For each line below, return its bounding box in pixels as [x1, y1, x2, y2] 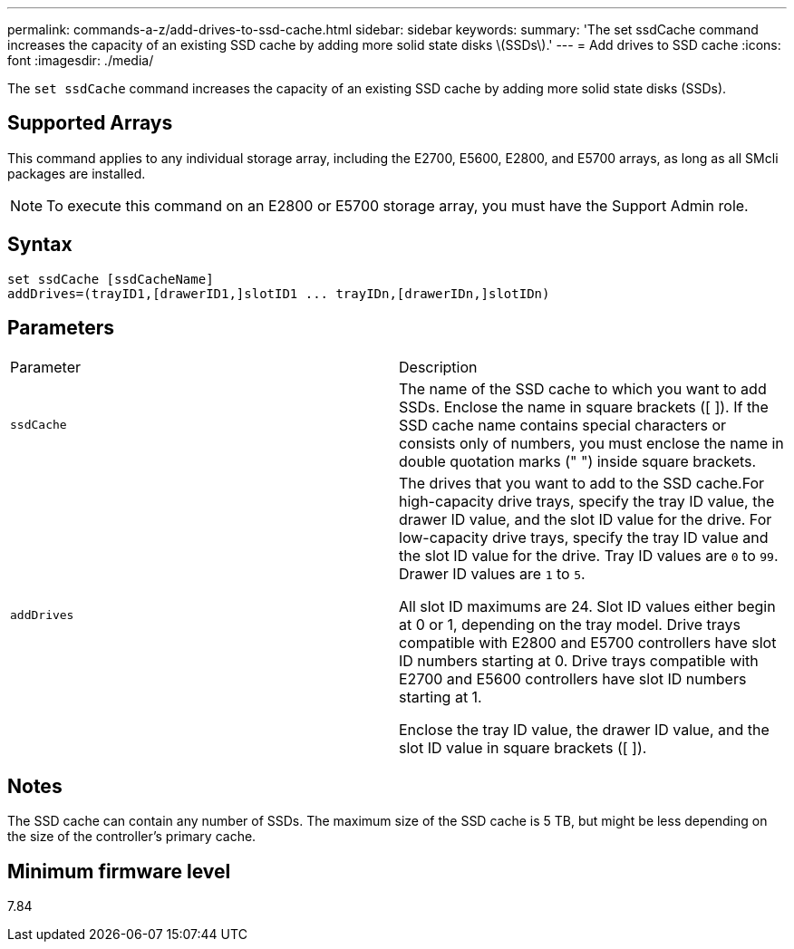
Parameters [7, 316, 114, 340]
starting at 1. [399, 687, 482, 706]
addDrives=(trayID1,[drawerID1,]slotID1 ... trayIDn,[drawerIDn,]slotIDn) [7, 286, 550, 301]
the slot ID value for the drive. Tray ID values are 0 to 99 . [399, 546, 779, 565]
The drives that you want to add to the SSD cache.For [399, 473, 765, 492]
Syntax [7, 233, 73, 257]
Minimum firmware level [7, 859, 231, 883]
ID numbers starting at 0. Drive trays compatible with [399, 651, 759, 670]
